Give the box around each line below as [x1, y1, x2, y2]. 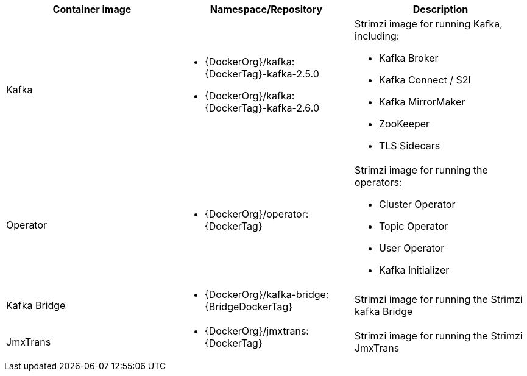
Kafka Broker [378, 52, 439, 64]
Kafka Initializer [378, 264, 450, 276]
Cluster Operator [378, 198, 456, 210]
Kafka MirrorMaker [378, 96, 465, 108]
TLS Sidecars [378, 140, 440, 152]
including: [354, 30, 400, 42]
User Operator [378, 242, 445, 254]
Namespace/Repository [210, 3, 323, 15]
